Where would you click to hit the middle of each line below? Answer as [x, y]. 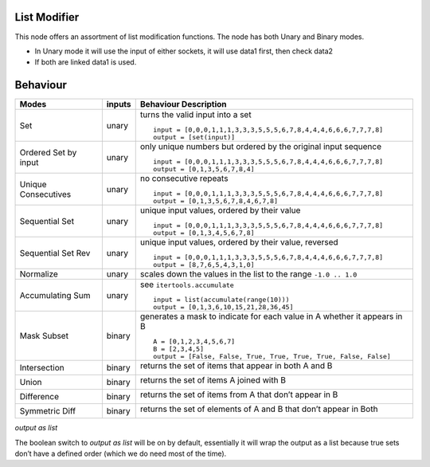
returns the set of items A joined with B [213, 380]
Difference [39, 397]
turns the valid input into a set [195, 115]
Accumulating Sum [55, 295]
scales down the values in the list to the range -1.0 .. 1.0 [248, 274]
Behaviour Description [183, 104]
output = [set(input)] [194, 137]
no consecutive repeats [184, 179]
